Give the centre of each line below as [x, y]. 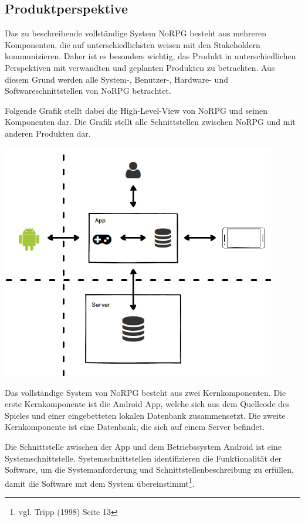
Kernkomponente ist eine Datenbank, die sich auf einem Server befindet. [135, 427]
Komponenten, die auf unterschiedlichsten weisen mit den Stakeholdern [133, 44]
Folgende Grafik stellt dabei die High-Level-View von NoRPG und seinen [136, 110]
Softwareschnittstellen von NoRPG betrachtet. [88, 91]
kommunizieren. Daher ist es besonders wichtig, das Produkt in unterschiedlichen [150, 56]
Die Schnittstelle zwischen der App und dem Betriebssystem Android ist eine [143, 446]
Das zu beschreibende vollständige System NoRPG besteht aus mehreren [136, 33]
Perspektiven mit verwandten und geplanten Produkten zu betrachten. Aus [140, 67]
